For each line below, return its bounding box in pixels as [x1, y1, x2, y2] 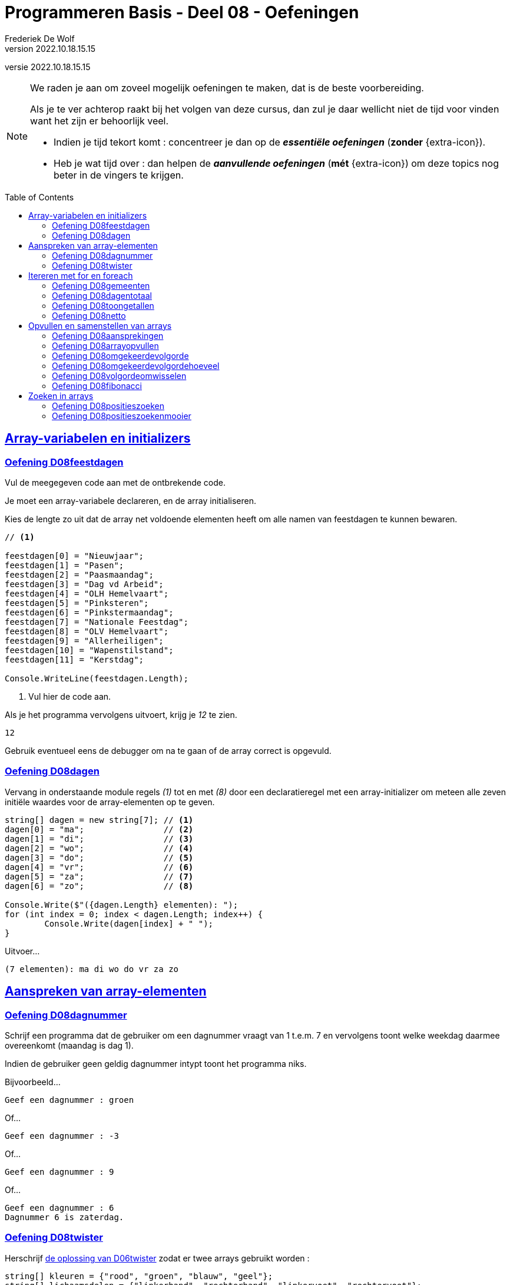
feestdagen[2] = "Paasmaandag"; [5, 569, 154, 579]
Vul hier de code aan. [28, 691, 111, 701]
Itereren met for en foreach [28, 270, 133, 281]
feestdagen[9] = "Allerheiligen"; [5, 635, 164, 645]
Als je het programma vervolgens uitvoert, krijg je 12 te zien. [5, 709, 237, 720]
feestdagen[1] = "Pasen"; [5, 560, 124, 570]
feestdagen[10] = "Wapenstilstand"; [5, 645, 174, 655]
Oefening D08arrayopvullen [52, 340, 159, 351]
